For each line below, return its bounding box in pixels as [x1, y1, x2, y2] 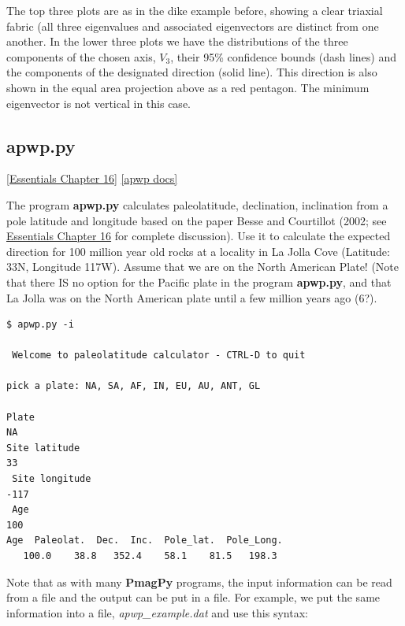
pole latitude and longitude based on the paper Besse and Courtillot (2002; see [6, 212, 387, 228]
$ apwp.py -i [6, 319, 74, 331]
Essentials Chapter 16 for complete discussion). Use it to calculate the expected [6, 228, 391, 244]
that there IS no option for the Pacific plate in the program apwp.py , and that [6, 273, 392, 290]
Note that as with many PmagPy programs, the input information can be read [6, 573, 392, 590]
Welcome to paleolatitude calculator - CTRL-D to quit [12, 350, 306, 361]
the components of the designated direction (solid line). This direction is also [6, 64, 377, 80]
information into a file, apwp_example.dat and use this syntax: [6, 604, 308, 620]
